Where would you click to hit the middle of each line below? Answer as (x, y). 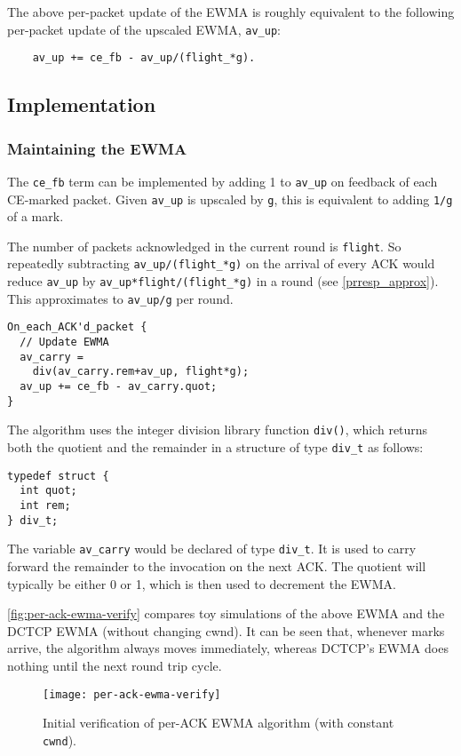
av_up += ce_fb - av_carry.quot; (119, 387)
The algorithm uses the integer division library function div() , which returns (218, 430)
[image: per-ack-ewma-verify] (132, 694)
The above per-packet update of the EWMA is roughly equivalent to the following (231, 12)
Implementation (82, 104)
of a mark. (36, 216)
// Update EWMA (64, 342)
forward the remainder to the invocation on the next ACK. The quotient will (217, 565)
